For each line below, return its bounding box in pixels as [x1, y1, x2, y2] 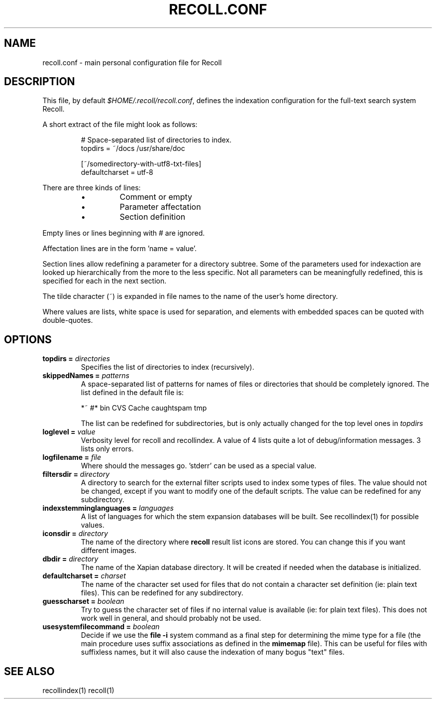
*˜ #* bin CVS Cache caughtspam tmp [81, 404, 207, 413]
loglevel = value [42, 427, 96, 436]
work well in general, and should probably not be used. [81, 614, 261, 623]
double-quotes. [42, 316, 93, 325]
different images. [81, 546, 137, 555]
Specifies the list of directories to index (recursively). [81, 363, 254, 372]
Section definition [119, 212, 186, 222]
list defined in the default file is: [81, 388, 184, 397]
